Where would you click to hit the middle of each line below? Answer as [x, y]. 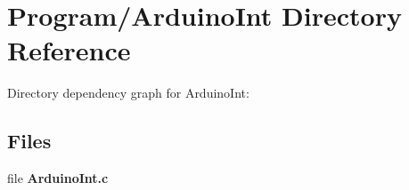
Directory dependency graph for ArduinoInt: [128, 93]
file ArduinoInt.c [58, 178]
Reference [69, 50]
